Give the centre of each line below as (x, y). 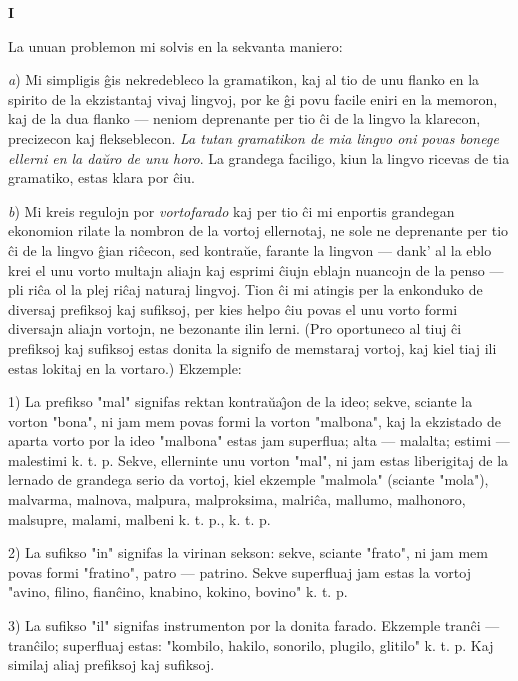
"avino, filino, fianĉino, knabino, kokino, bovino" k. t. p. (178, 591)
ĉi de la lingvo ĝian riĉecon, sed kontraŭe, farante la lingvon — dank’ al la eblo (250, 249)
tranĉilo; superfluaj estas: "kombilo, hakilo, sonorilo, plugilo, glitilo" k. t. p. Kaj (251, 644)
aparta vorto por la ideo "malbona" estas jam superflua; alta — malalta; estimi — (259, 440)
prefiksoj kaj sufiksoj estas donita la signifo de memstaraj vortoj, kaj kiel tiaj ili (252, 347)
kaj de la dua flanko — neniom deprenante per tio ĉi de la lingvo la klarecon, (244, 118)
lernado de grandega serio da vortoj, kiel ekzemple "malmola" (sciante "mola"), (248, 479)
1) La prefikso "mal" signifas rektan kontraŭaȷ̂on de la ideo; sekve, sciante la (240, 401)
